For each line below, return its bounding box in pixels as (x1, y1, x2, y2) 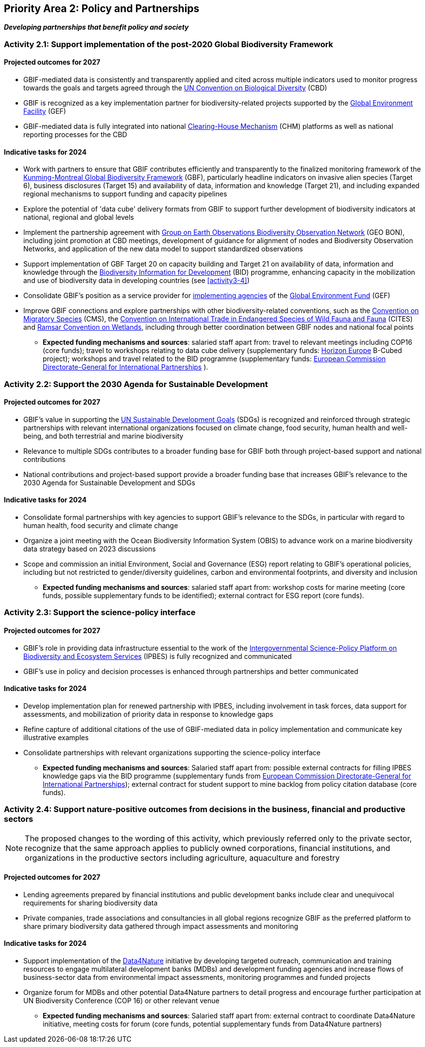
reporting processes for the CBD (23, 130, 127, 139)
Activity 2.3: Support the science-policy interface (4, 607, 196, 618)
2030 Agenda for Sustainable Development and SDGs (23, 478, 195, 487)
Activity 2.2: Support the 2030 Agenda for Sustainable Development (4, 379, 268, 389)
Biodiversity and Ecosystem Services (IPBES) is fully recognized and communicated (23, 652, 292, 660)
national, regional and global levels (23, 213, 134, 222)
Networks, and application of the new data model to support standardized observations (23, 245, 303, 253)
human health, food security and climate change (23, 521, 178, 530)
